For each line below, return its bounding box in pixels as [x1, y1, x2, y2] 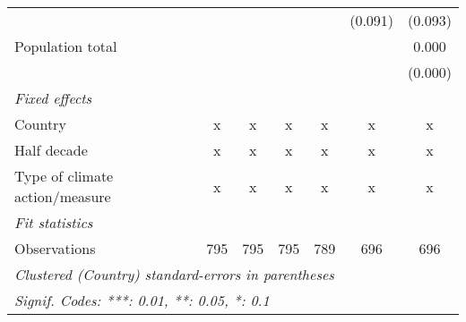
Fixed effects [14, 88, 92, 108]
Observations [14, 238, 96, 258]
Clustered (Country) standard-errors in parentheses [14, 264, 334, 284]
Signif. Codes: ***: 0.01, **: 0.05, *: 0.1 [14, 290, 270, 310]
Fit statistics [14, 212, 93, 233]
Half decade [14, 140, 88, 160]
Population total [14, 36, 117, 56]
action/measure [14, 186, 111, 207]
